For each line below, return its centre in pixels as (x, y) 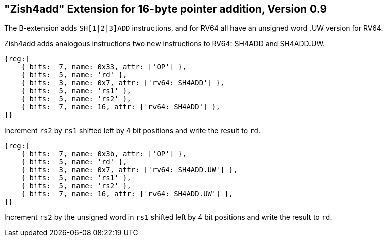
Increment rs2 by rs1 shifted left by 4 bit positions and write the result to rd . (132, 131)
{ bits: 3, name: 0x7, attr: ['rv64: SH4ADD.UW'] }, (129, 170)
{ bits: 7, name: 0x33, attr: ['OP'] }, (104, 67)
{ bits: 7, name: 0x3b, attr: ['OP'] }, (104, 154)
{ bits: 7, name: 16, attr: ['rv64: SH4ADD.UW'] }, (127, 194)
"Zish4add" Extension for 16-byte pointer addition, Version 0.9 (166, 9)
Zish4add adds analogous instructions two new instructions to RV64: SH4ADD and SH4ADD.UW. (164, 44)
